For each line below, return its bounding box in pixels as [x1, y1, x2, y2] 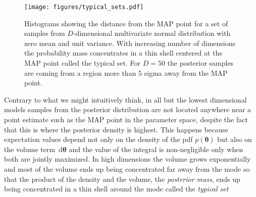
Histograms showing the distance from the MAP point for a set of [24, 18, 228, 28]
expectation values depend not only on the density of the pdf [4, 134, 193, 144]
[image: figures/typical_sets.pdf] [24, 4, 144, 11]
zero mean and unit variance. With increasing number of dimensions [24, 37, 236, 48]
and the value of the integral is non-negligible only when [69, 143, 243, 154]
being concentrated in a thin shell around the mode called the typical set [4, 183, 229, 194]
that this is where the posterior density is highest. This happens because [4, 124, 228, 134]
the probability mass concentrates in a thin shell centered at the [24, 47, 223, 58]
